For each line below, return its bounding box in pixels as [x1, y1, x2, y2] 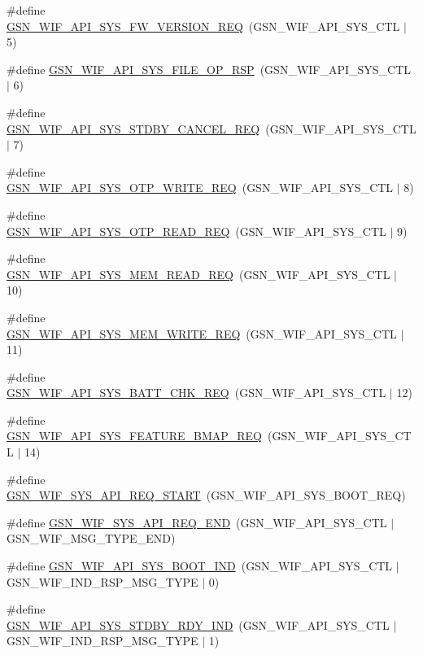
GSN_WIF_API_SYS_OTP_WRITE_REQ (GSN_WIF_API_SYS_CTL [7, 179, 394, 196]
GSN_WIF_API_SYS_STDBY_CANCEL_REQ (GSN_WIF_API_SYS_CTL [7, 120, 416, 137]
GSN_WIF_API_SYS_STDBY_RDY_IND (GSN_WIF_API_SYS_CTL [7, 616, 390, 633]
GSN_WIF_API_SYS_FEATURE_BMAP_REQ [7, 427, 262, 444]
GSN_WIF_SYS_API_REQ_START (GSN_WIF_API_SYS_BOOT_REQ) [7, 487, 406, 504]
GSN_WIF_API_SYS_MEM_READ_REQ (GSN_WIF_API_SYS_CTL [7, 265, 390, 282]
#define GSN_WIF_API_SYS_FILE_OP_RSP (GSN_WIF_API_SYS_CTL [7, 60, 412, 77]
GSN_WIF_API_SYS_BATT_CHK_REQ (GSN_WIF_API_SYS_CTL [7, 384, 386, 401]
